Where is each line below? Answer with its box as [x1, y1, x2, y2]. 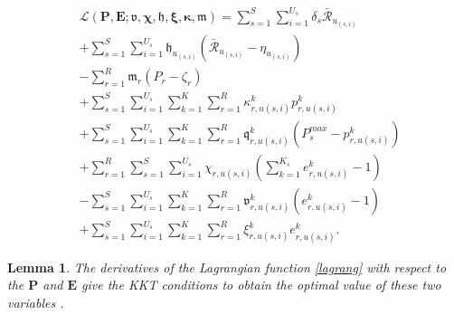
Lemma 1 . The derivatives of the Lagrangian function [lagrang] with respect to [7, 257, 447, 276]
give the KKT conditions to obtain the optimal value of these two [81, 275, 441, 294]
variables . [7, 292, 64, 311]
